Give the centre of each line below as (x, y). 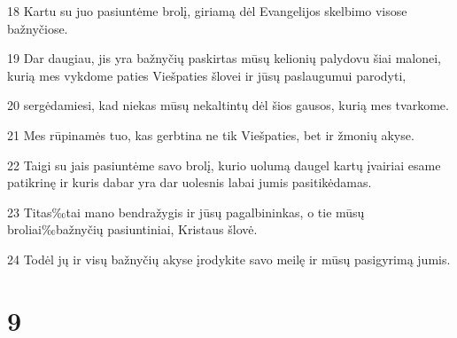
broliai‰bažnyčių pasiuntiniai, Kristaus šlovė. (132, 229)
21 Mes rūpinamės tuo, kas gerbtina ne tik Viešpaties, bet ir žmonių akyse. (211, 134)
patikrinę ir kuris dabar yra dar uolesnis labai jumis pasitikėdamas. (190, 182)
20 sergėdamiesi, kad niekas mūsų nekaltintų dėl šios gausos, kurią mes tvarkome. (228, 105)
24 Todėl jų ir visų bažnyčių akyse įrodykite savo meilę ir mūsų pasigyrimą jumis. (229, 259)
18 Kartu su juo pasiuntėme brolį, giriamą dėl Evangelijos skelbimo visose (207, 11)
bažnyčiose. (38, 28)
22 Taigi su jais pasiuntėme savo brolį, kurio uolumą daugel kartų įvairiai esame (224, 165)
